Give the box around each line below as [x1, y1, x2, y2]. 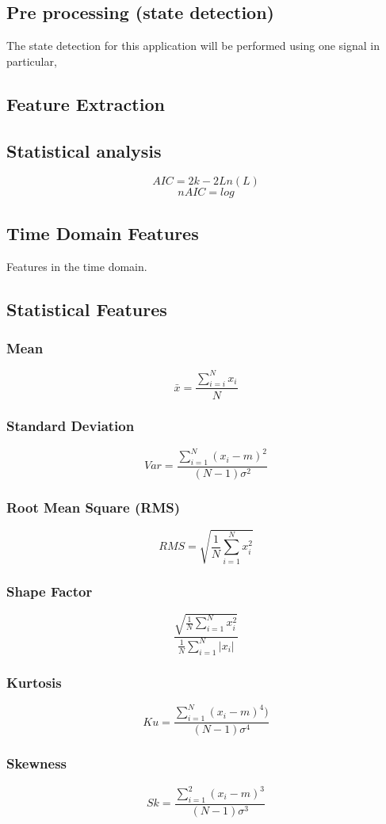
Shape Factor [6, 581, 93, 601]
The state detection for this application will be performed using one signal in [6, 37, 380, 54]
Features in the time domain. [6, 257, 147, 274]
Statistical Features [6, 296, 167, 321]
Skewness [6, 753, 67, 773]
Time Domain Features [6, 220, 199, 245]
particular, [6, 52, 57, 69]
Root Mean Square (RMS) [6, 497, 181, 517]
